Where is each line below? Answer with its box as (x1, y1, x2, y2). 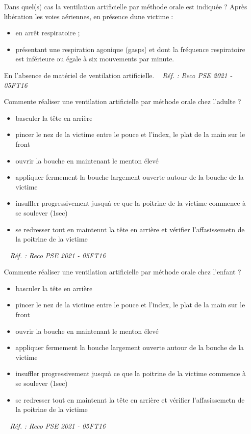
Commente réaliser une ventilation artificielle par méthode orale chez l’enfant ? (4, 267, 241, 277)
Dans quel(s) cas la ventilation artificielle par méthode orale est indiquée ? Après (4, 1, 247, 11)
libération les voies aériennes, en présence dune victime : (4, 11, 173, 21)
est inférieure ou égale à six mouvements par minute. (15, 54, 174, 64)
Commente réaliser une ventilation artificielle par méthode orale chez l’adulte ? (4, 96, 241, 107)
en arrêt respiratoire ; (15, 27, 80, 38)
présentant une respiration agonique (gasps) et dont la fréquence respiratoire (15, 44, 245, 54)
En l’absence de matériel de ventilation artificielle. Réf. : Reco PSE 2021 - (4, 70, 232, 80)
